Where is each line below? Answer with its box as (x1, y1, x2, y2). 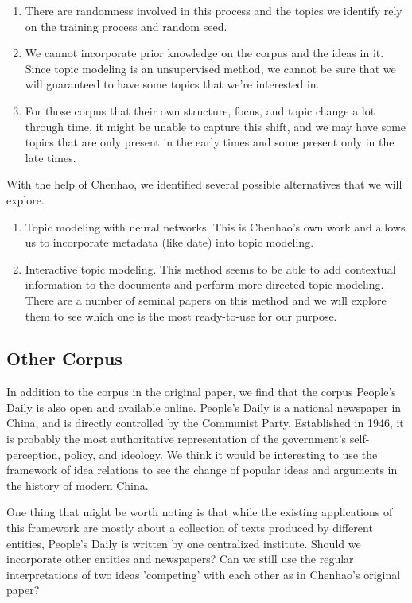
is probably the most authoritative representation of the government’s (6, 430, 347, 447)
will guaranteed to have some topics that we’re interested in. (25, 76, 320, 92)
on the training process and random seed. (25, 18, 227, 34)
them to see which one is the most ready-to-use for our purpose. (25, 307, 337, 324)
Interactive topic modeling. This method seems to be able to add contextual (25, 260, 396, 277)
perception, (6, 445, 61, 462)
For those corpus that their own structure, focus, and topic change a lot (25, 102, 375, 119)
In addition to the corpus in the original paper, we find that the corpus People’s (6, 383, 396, 400)
